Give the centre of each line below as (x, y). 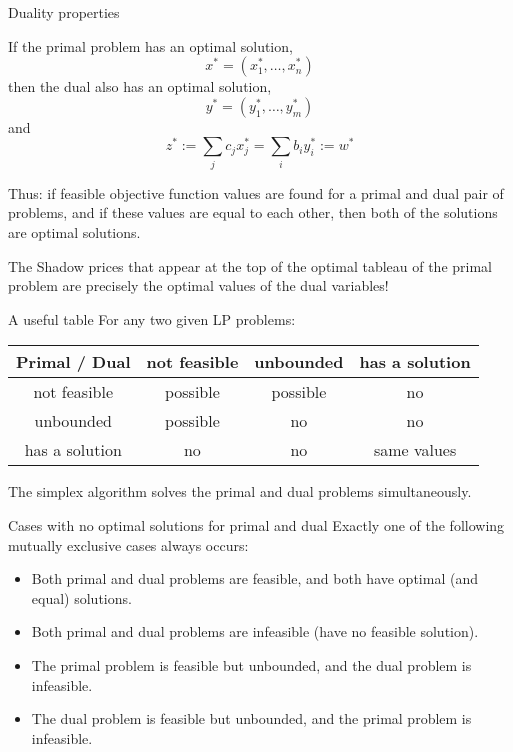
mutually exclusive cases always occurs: (128, 544)
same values (415, 450)
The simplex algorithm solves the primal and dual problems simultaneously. (240, 491)
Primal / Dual (73, 362)
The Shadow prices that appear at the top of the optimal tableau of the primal (250, 265)
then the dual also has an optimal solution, (140, 86)
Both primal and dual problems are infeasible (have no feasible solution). (255, 631)
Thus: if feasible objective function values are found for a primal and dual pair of (256, 192)
